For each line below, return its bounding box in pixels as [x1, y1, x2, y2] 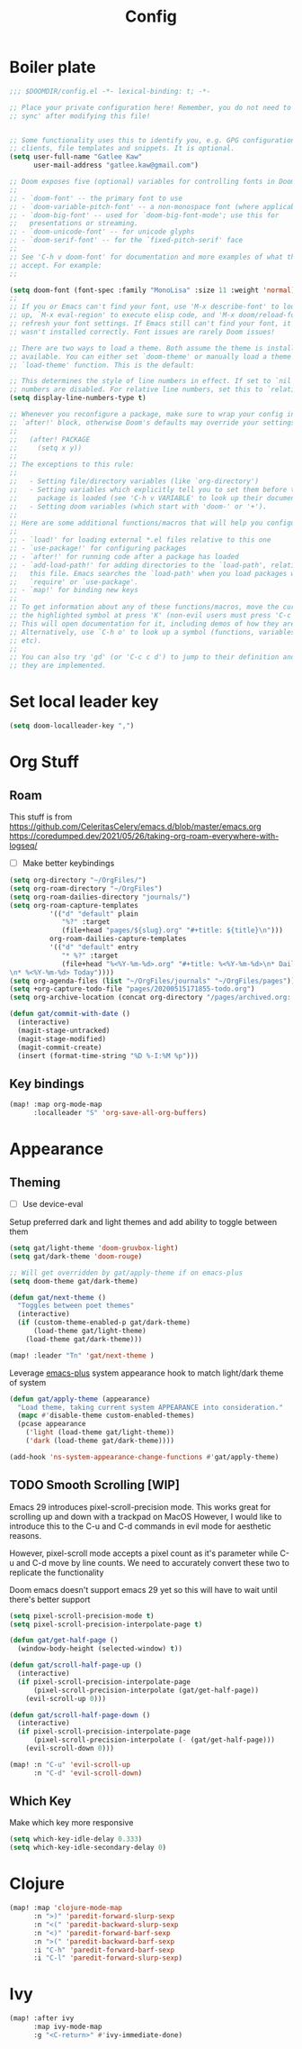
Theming [9, 1175, 61, 1190]
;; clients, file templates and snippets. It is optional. [9, 144, 235, 153]
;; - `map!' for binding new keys [9, 586, 139, 595]
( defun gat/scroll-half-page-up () [9, 1660, 143, 1669]
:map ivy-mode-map [32, 2022, 102, 2032]
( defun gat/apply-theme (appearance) [9, 1395, 151, 1404]
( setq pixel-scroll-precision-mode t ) [9, 1611, 155, 1620]
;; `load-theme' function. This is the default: [9, 361, 195, 370]
